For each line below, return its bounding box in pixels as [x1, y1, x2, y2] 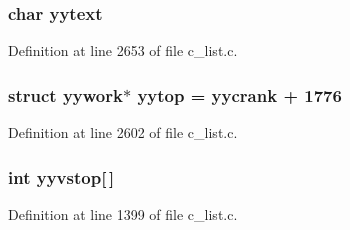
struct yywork [8, 82, 123, 107]
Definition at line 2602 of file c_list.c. [8, 122, 238, 143]
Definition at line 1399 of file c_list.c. [8, 203, 238, 224]
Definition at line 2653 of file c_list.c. [8, 40, 238, 61]
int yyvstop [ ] [8, 164, 115, 189]
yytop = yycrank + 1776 [137, 82, 342, 107]
